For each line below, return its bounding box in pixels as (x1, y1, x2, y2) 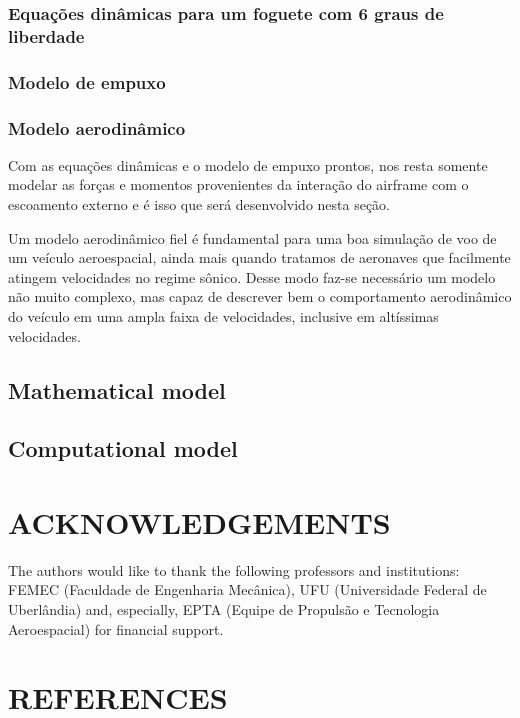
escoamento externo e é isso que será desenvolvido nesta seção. (8, 194, 391, 215)
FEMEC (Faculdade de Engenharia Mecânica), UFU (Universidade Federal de (8, 579, 487, 600)
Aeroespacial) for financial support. (8, 618, 224, 639)
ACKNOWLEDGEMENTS (8, 501, 391, 542)
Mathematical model (8, 374, 226, 405)
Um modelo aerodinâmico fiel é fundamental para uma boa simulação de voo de (8, 227, 497, 248)
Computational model (8, 433, 238, 464)
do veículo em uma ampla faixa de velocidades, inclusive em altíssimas (8, 305, 439, 326)
